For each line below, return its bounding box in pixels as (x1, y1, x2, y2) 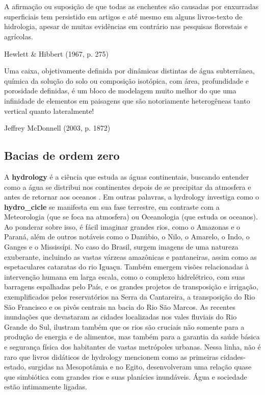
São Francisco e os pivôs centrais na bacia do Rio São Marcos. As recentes (4, 301, 235, 312)
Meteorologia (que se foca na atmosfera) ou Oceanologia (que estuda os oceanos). (4, 211, 258, 222)
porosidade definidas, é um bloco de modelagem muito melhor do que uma (4, 85, 236, 96)
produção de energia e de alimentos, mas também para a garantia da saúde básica (4, 331, 260, 342)
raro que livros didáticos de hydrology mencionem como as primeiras (4, 351, 219, 362)
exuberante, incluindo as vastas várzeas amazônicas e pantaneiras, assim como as (4, 251, 257, 262)
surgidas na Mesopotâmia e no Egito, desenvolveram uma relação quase (28, 361, 252, 372)
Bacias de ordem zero (4, 147, 120, 163)
